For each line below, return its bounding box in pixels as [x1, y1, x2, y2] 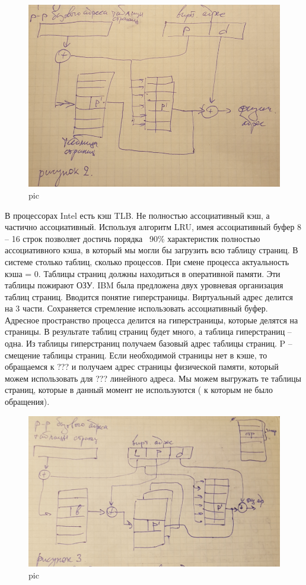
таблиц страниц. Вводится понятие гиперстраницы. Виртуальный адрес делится [5, 290, 294, 303]
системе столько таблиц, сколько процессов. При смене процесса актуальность [5, 255, 289, 268]
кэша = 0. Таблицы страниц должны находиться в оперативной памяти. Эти [5, 267, 280, 279]
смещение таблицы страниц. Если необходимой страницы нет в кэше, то [5, 348, 267, 361]
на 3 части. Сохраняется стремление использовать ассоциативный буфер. [5, 302, 268, 314]
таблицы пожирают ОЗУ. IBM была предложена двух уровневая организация [5, 279, 283, 291]
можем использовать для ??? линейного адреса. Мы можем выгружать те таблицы [5, 372, 301, 384]
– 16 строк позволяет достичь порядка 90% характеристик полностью [5, 232, 260, 244]
